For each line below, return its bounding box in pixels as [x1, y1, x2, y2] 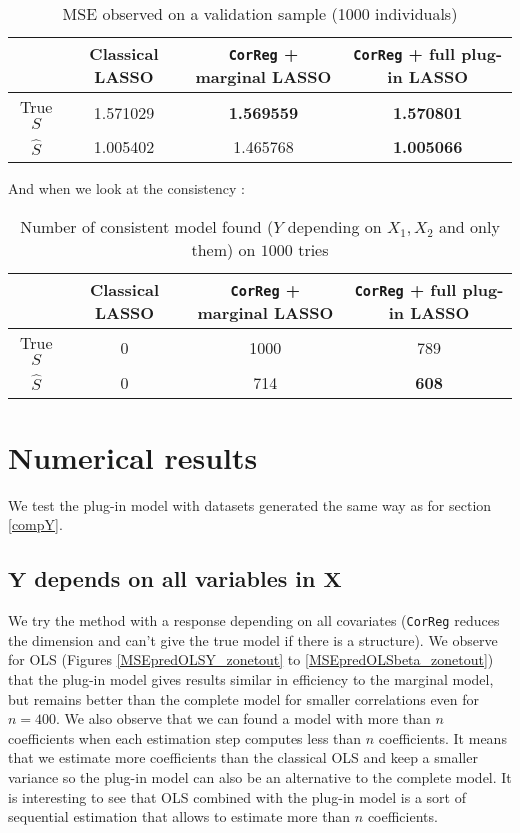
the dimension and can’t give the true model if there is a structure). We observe [8, 629, 498, 650]
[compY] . [8, 514, 63, 535]
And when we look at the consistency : [8, 178, 245, 198]
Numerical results [8, 436, 258, 477]
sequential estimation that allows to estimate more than [8, 806, 351, 827]
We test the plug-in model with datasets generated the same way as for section [8, 494, 492, 515]
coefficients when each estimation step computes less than [8, 727, 362, 748]
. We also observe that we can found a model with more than [56, 708, 431, 729]
